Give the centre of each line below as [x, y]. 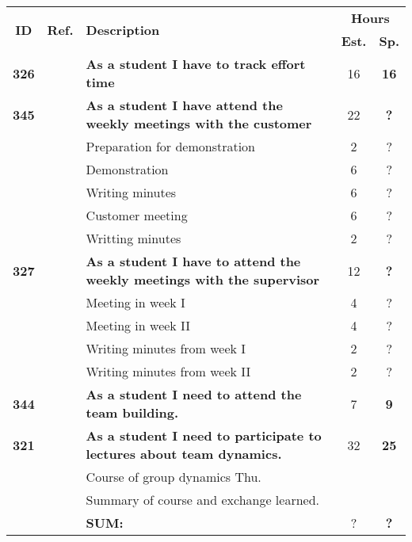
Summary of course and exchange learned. [203, 500]
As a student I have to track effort [196, 64]
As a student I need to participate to [204, 435]
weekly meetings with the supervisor [203, 279]
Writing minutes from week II [168, 371]
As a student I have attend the [184, 105]
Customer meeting [137, 215]
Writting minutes [134, 238]
